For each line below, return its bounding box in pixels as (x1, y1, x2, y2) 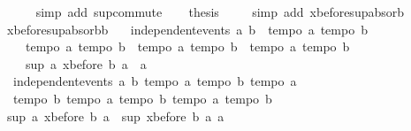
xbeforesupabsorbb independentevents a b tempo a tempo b (6, 19, 368, 38)
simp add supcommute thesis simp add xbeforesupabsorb (35, 3, 405, 20)
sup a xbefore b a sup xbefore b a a (6, 106, 225, 125)
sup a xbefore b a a (25, 54, 147, 73)
